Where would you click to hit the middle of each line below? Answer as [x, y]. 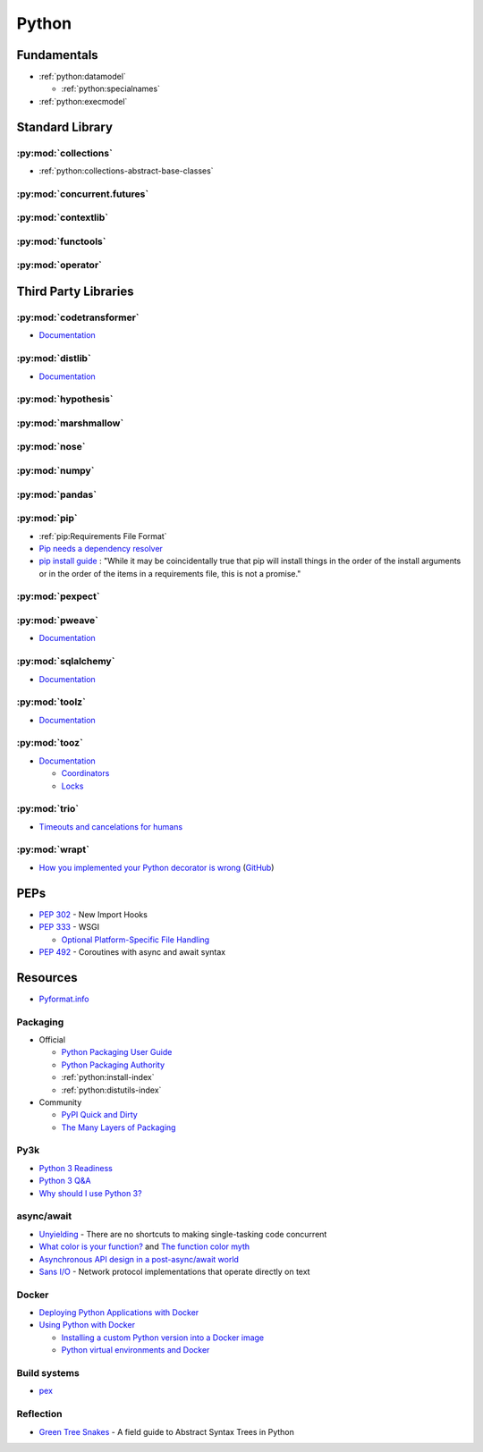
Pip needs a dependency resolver [101, 548]
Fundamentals [57, 55]
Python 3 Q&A [65, 1181]
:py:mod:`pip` [47, 519]
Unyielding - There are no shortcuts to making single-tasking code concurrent [183, 1234]
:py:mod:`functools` [61, 241]
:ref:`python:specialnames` [111, 89]
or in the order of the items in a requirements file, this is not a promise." [170, 573]
